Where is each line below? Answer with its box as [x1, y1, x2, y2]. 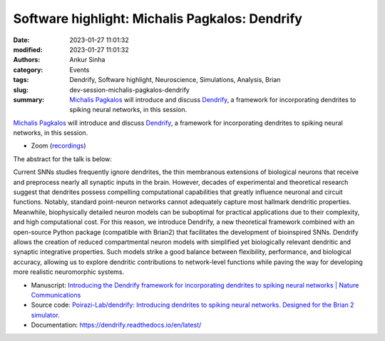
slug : [13, 86, 29, 94]
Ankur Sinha [69, 56, 106, 64]
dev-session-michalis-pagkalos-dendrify [69, 86, 190, 94]
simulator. [31, 310, 60, 319]
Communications [31, 290, 81, 299]
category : [13, 65, 43, 74]
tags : [13, 76, 29, 84]
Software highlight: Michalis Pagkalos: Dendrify [13, 11, 303, 26]
